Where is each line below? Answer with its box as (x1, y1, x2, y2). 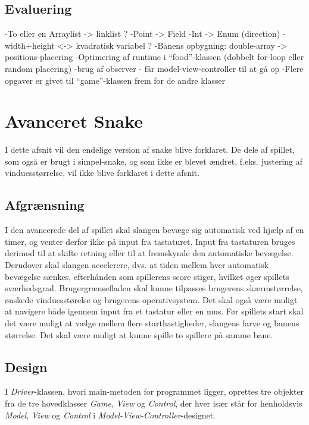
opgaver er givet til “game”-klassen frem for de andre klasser (5, 74, 226, 86)
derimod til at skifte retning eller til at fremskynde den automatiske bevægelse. (5, 247, 294, 259)
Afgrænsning (5, 196, 85, 214)
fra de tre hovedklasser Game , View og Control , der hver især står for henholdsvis (5, 397, 302, 410)
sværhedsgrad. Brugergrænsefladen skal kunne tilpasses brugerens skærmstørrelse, (5, 282, 303, 294)
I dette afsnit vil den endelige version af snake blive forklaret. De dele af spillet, (5, 143, 295, 156)
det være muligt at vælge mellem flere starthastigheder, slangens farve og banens (5, 317, 299, 329)
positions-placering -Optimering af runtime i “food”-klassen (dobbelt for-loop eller (5, 51, 304, 63)
